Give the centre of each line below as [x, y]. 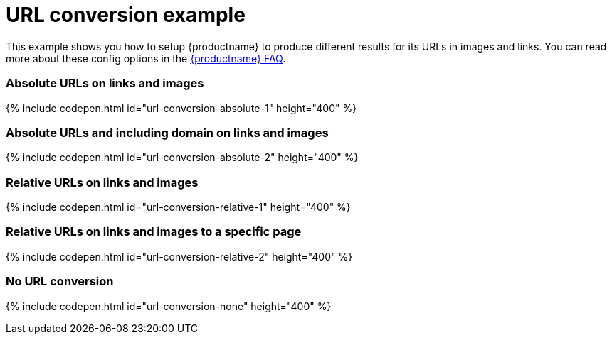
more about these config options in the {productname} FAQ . [146, 58]
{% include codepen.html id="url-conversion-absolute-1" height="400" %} [181, 108]
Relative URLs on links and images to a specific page [154, 232]
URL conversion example [126, 15]
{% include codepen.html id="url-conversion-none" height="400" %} [169, 306]
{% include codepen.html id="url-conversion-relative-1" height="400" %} [178, 207]
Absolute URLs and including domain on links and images [167, 132]
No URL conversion [60, 281]
